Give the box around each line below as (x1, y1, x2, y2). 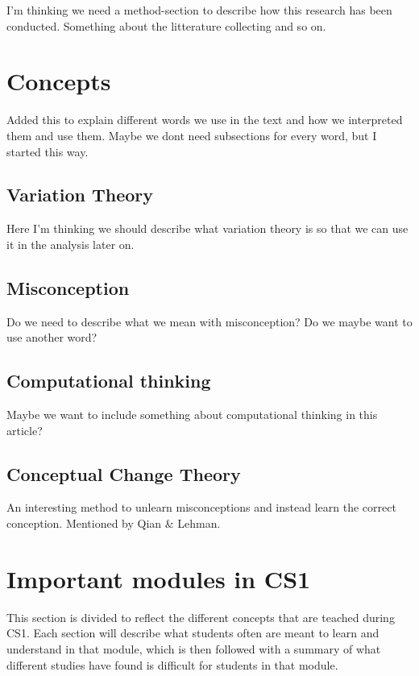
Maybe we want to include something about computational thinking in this (6, 406, 378, 423)
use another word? (6, 329, 97, 346)
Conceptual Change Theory (6, 461, 241, 486)
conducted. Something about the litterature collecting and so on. (6, 17, 326, 34)
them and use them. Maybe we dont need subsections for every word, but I (6, 126, 377, 143)
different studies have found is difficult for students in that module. (6, 656, 338, 673)
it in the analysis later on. (6, 235, 135, 252)
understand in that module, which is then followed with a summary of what (6, 640, 381, 657)
